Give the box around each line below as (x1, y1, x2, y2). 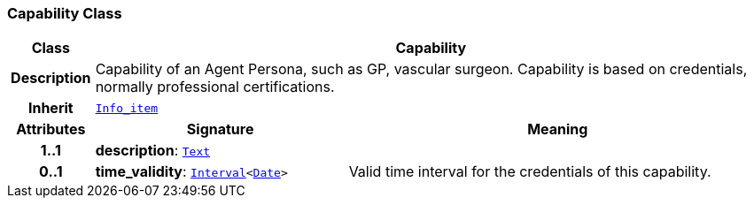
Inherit (27, 99, 74, 118)
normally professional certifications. (95, 78, 335, 96)
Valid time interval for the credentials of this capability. (348, 163, 711, 181)
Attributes (16, 120, 86, 139)
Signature (186, 120, 254, 139)
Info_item (95, 101, 159, 115)
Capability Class (7, 4, 122, 22)
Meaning (527, 120, 588, 139)
